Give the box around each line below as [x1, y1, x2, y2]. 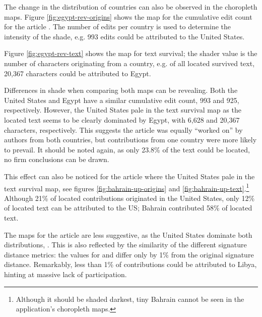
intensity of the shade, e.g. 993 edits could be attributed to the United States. [4, 31, 245, 41]
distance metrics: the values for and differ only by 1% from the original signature [4, 249, 254, 259]
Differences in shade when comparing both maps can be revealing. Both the [4, 85, 238, 95]
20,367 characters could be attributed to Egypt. [4, 68, 151, 78]
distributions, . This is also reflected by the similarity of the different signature [4, 239, 247, 250]
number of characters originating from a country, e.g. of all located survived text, [4, 58, 255, 68]
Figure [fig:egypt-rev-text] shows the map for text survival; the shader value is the [4, 48, 257, 59]
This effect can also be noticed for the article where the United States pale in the [4, 171, 255, 181]
